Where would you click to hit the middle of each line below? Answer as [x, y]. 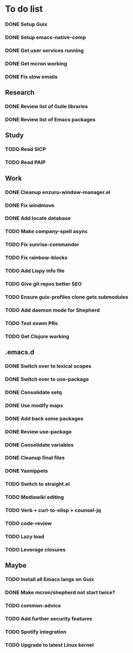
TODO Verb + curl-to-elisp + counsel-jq [53, 510]
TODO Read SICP [26, 149]
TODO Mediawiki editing [35, 497]
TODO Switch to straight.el [37, 484]
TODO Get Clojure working [37, 336]
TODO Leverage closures [35, 549]
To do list [24, 9]
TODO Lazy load [25, 537]
